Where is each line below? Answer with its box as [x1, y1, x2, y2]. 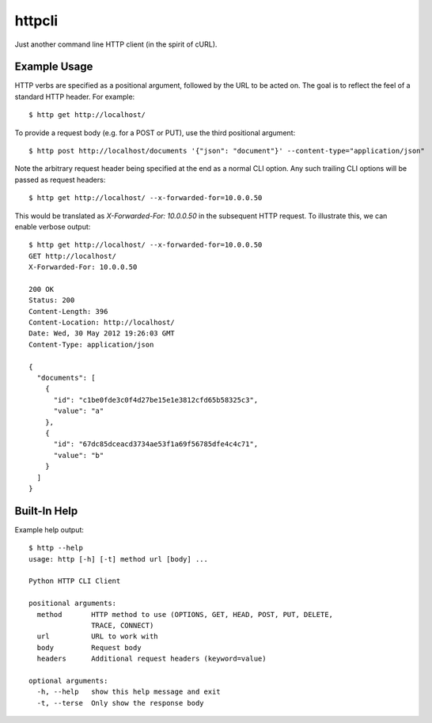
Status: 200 [28, 296, 75, 305]
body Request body [36, 643, 142, 652]
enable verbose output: [14, 221, 91, 231]
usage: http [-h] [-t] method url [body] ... [28, 555, 209, 563]
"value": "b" [53, 451, 104, 460]
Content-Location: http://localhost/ [28, 318, 176, 327]
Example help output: [14, 524, 85, 534]
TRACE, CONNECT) [91, 621, 154, 630]
